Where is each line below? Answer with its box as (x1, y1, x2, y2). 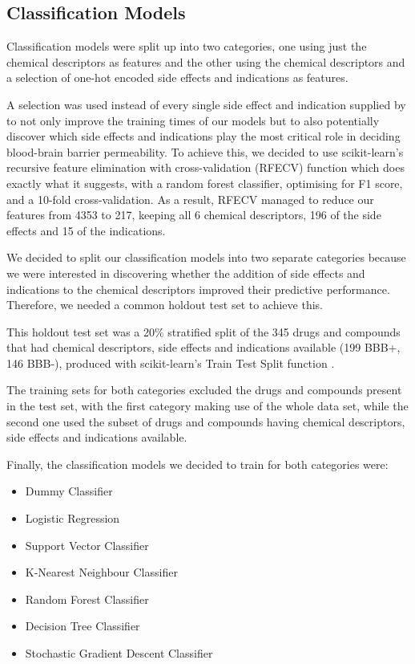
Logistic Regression (25, 510, 120, 527)
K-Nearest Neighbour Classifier (25, 564, 178, 580)
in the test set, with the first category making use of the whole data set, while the (6, 397, 409, 414)
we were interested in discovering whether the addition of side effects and (6, 264, 365, 281)
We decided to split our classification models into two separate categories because (6, 249, 406, 266)
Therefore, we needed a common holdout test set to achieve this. (6, 296, 323, 313)
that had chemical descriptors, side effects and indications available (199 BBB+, (6, 339, 401, 356)
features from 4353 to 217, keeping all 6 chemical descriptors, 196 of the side (6, 206, 381, 223)
